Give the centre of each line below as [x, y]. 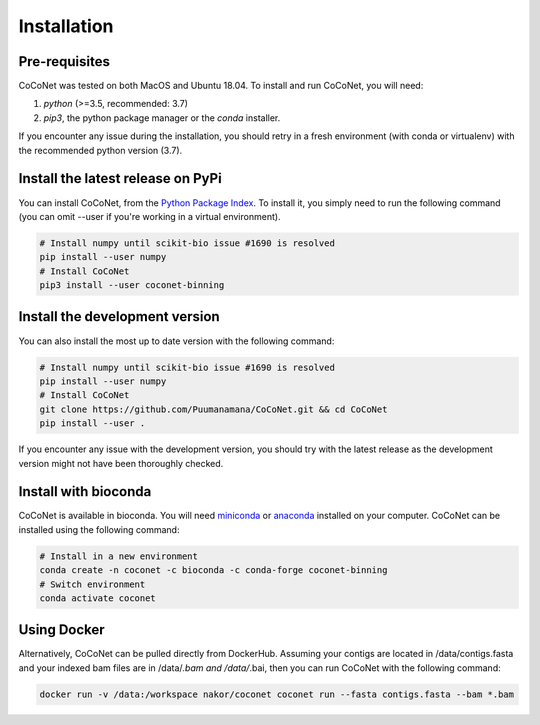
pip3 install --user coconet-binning [132, 285]
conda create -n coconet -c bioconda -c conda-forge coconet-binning [213, 570]
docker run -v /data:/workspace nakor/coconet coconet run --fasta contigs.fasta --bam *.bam [277, 694]
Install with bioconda [85, 491]
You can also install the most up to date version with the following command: [176, 341]
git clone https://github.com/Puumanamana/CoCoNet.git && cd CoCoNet [213, 409]
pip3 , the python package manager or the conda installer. [162, 117]
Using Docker [61, 630]
